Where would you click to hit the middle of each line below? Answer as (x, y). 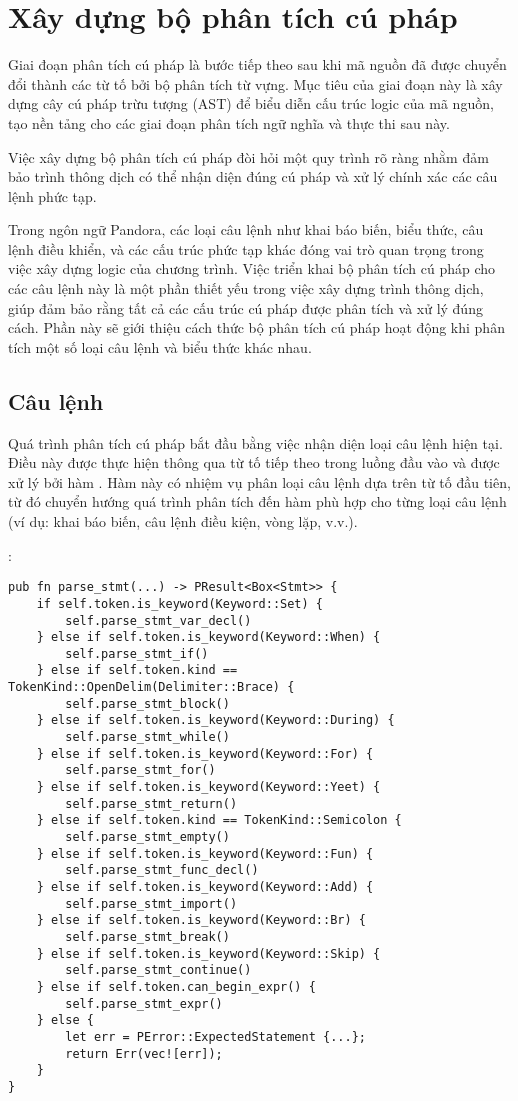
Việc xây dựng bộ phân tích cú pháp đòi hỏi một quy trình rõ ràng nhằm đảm (248, 156)
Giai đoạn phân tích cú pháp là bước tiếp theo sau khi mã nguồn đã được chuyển (257, 64)
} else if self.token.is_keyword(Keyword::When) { (208, 637)
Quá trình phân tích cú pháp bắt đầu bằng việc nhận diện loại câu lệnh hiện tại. (255, 442)
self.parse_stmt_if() (137, 653)
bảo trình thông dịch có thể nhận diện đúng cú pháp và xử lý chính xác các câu (253, 176)
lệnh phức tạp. (52, 195)
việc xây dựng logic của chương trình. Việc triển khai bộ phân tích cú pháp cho (252, 268)
